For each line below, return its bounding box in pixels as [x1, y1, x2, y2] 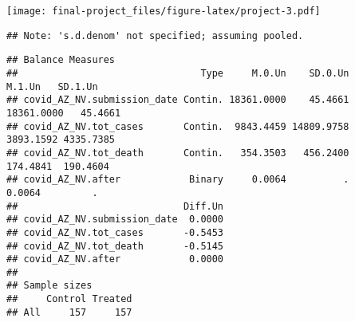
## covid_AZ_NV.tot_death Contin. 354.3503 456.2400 [6, 147, 349, 159]
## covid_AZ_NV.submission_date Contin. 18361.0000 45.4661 [6, 94, 349, 106]
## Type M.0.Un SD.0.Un [6, 67, 349, 79]
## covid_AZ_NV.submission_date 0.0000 [6, 214, 224, 226]
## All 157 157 [6, 306, 132, 318]
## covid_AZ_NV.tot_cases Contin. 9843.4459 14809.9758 [6, 120, 349, 132]
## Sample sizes [6, 280, 93, 292]
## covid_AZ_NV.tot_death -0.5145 [6, 240, 224, 252]
